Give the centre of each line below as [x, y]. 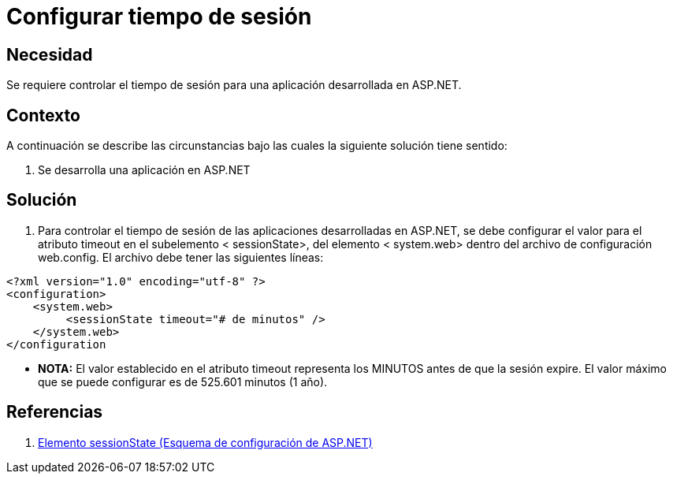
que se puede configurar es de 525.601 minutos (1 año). [183, 381]
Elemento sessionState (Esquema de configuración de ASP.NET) [205, 442]
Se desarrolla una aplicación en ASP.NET [144, 170]
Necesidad [50, 54]
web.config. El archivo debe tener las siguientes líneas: [181, 257]
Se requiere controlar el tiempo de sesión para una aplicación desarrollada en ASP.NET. [234, 85]
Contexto [43, 115]
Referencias [55, 412]
